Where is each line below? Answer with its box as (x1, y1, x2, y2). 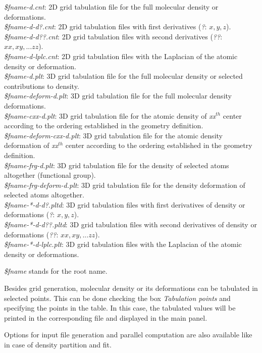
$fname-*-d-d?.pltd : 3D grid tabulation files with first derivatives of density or (4, 199, 245, 210)
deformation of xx (4, 140, 59, 150)
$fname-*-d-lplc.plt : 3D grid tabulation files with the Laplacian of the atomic (4, 239, 242, 249)
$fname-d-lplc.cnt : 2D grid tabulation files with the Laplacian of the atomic (4, 51, 238, 61)
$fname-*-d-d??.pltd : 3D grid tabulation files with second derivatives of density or (4, 219, 257, 230)
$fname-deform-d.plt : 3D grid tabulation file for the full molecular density (4, 90, 232, 101)
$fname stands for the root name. (4, 266, 108, 276)
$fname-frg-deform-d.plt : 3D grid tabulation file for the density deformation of (4, 179, 245, 190)
